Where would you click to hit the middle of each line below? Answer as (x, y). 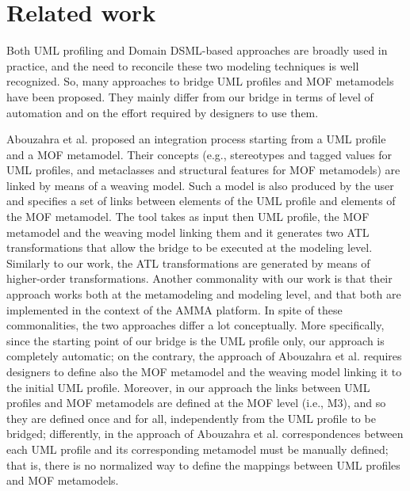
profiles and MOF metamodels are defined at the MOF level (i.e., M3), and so (196, 403)
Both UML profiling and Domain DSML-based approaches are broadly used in (197, 50)
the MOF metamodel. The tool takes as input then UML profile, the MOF (188, 217)
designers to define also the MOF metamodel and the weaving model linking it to (204, 371)
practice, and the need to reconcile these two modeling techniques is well (183, 65)
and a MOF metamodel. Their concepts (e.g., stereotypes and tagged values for (199, 154)
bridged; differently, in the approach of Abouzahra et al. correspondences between (205, 434)
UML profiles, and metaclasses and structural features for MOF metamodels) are (203, 170)
